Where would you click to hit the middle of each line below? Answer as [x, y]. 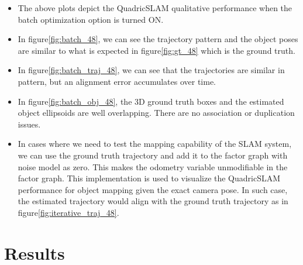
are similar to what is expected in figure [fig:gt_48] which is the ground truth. [156, 50]
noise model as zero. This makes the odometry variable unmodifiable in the [153, 166]
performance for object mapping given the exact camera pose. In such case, [153, 189]
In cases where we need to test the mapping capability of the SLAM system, [155, 144]
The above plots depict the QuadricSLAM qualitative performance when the [155, 8]
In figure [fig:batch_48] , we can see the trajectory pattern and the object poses [158, 39]
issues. [29, 124]
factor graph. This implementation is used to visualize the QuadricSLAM [149, 178]
